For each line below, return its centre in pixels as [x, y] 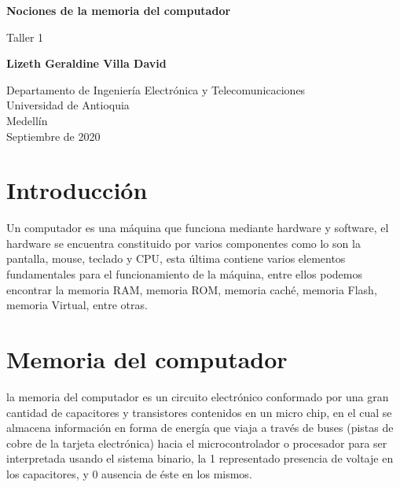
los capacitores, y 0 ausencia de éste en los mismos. [129, 473]
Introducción [77, 190]
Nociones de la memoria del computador [119, 10]
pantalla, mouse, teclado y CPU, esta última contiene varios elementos [176, 258]
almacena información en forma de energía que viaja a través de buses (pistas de [200, 428]
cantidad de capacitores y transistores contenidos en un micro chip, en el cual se [199, 412]
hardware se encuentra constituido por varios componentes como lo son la [183, 243]
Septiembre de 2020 [53, 136]
